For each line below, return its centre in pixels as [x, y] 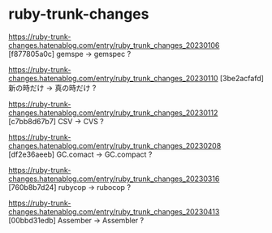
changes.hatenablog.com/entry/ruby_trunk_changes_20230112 [113, 112]
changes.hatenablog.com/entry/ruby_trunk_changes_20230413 [114, 211]
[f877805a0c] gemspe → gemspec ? [70, 54]
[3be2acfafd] [242, 78]
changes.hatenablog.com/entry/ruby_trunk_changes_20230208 [115, 145]
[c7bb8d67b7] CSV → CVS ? [56, 121]
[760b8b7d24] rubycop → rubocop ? [70, 187]
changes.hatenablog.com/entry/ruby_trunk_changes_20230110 [113, 78]
